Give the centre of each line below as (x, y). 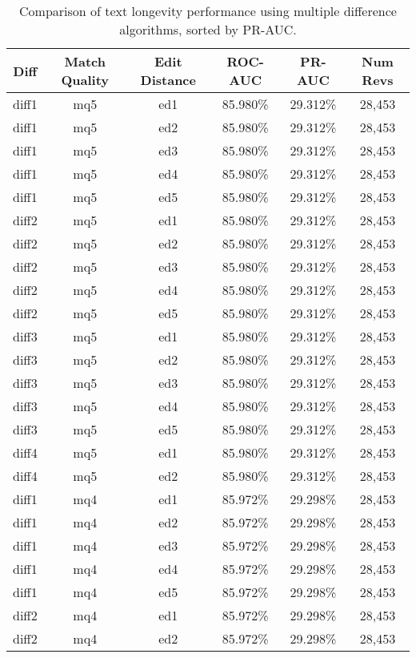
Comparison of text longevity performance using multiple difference (208, 11)
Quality (85, 80)
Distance (168, 80)
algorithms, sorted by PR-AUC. (208, 29)
